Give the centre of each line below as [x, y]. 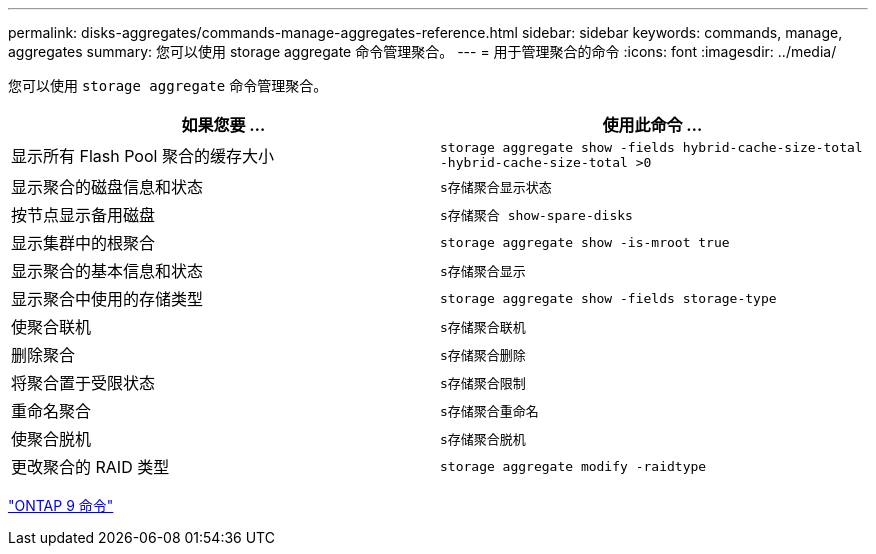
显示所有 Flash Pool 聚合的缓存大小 [142, 156]
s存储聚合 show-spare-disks [536, 215]
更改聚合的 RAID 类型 [90, 467]
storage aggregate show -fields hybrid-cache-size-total [651, 147]
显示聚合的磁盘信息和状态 [107, 187]
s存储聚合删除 [483, 355]
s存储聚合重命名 [489, 411]
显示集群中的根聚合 [83, 243]
